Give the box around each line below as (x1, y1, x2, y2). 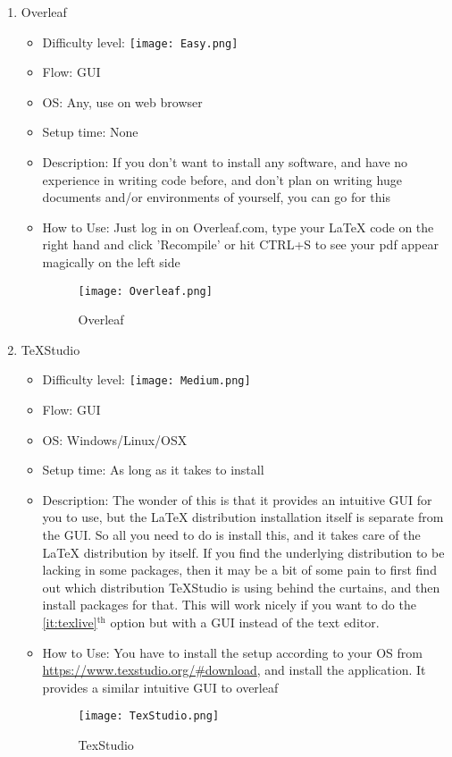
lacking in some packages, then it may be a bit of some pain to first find (42, 560, 437, 579)
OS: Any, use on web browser (42, 92, 203, 111)
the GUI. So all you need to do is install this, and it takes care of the (42, 526, 421, 544)
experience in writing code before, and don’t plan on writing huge (42, 170, 402, 189)
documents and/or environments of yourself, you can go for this (42, 188, 390, 206)
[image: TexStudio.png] (78, 710, 220, 723)
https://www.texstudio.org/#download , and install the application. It (42, 660, 426, 679)
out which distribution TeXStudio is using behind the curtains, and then (42, 577, 440, 596)
